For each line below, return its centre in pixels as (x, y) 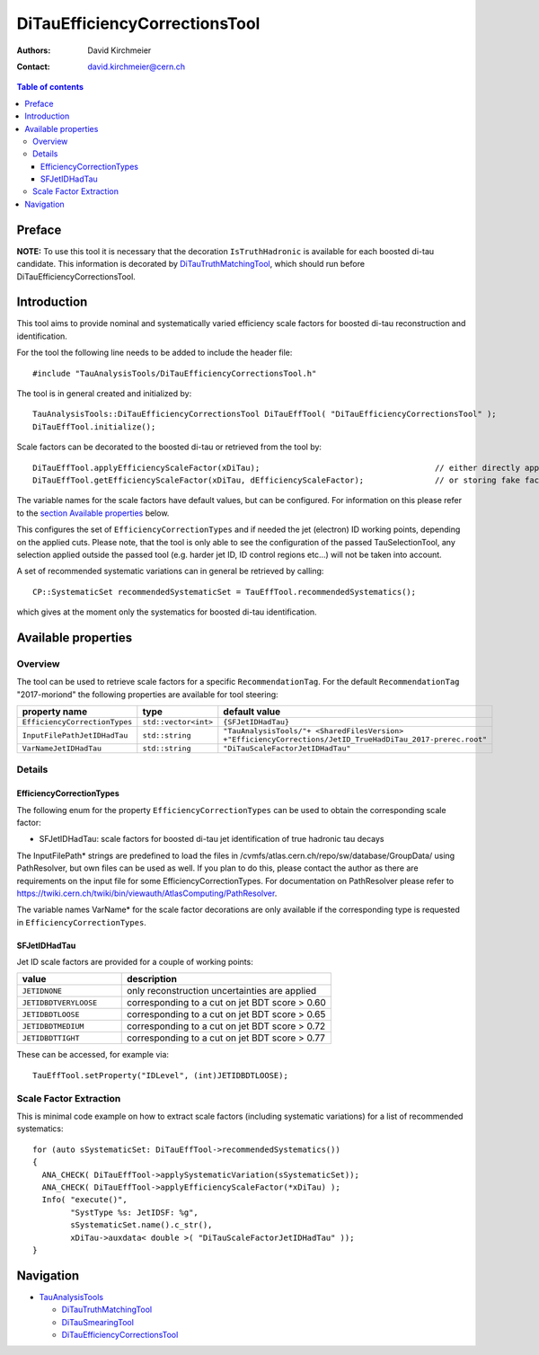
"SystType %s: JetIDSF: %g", (135, 1212)
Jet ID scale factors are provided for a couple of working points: (135, 962)
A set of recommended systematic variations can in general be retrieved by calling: (170, 571)
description (151, 979)
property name (55, 712)
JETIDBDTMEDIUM (53, 1026)
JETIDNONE (42, 991)
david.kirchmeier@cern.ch (137, 66)
